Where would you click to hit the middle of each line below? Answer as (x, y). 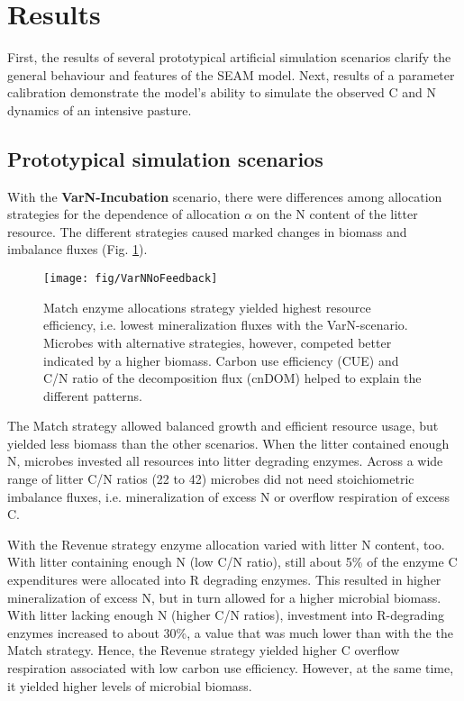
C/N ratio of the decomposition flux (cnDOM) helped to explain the (232, 378)
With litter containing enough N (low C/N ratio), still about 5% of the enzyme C (232, 562)
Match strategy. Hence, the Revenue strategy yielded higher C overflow (204, 650)
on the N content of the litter (337, 214)
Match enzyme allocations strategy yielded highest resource (207, 307)
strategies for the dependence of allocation (124, 214)
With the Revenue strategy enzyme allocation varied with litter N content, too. (226, 544)
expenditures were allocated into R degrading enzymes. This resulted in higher (224, 580)
